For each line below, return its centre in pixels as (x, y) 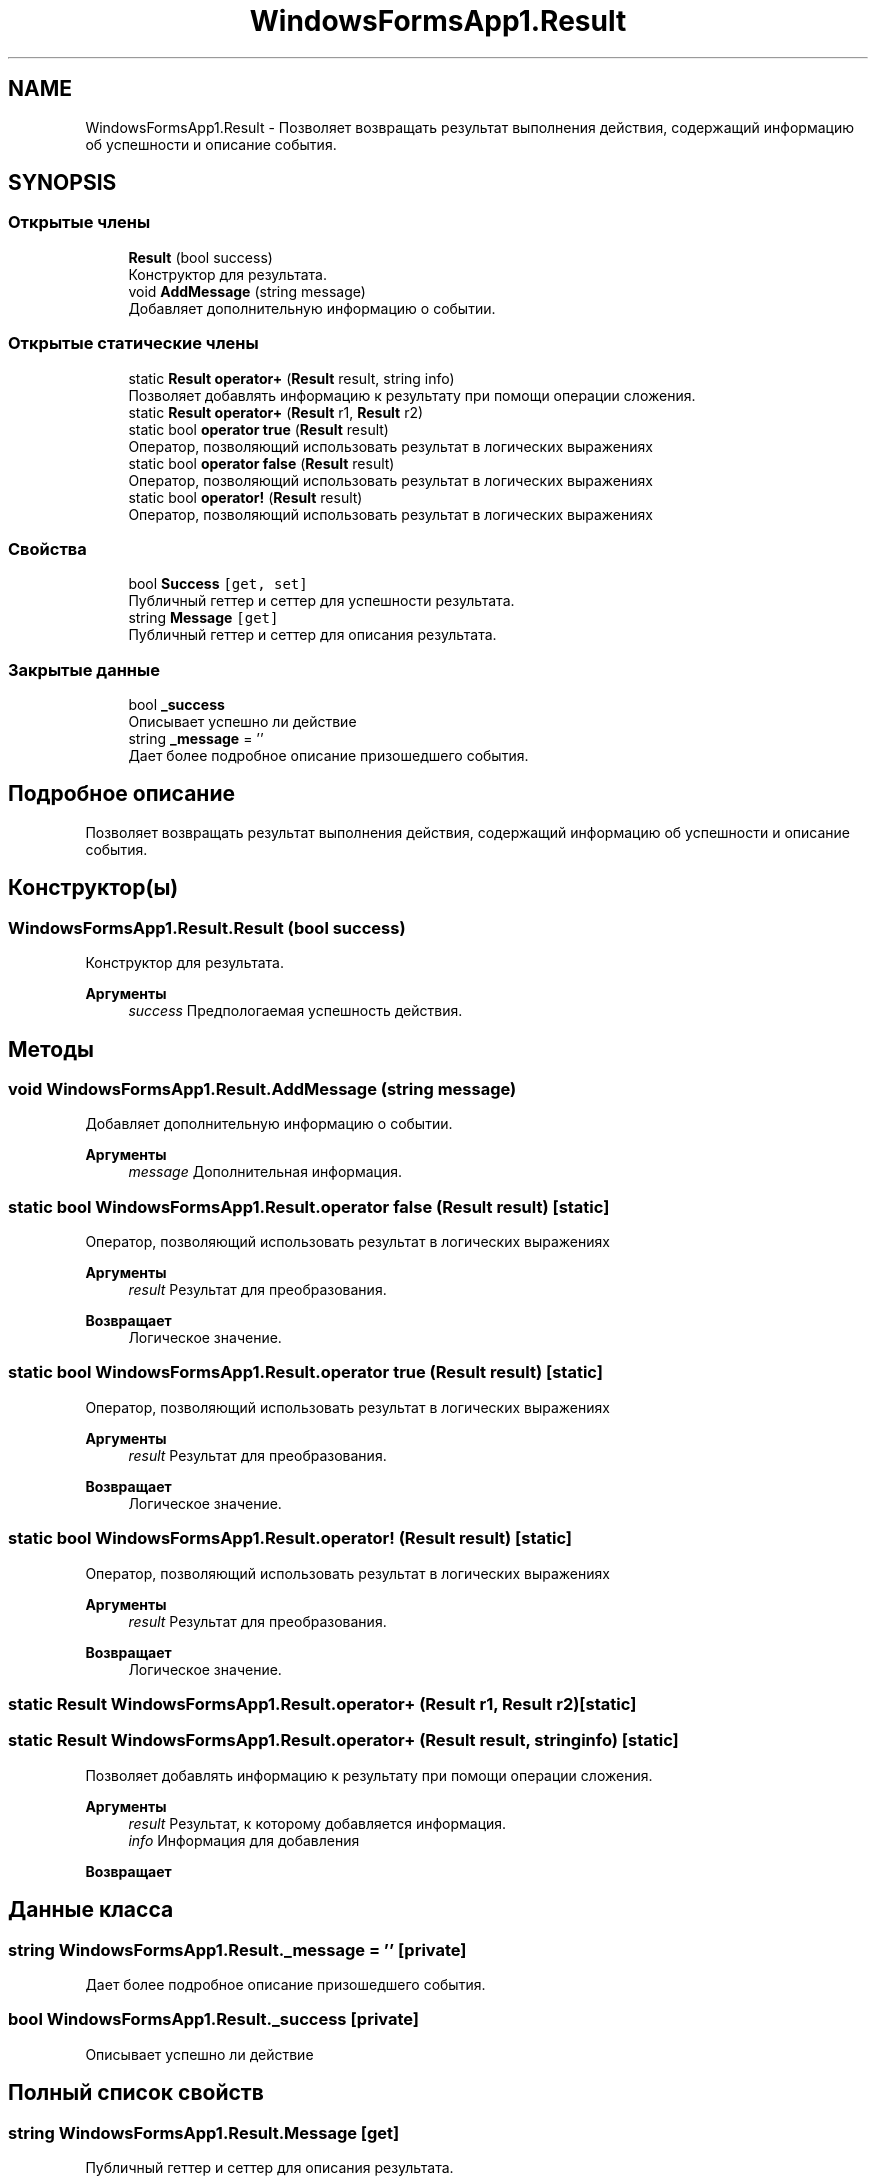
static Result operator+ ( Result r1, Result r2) (276, 412)
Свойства (47, 548)
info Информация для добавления (244, 1840)
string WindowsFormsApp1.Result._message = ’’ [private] (237, 1949)
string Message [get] (203, 618)
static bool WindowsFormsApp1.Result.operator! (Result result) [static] (290, 1538)
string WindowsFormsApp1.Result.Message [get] (204, 2132)
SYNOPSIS (62, 183)
